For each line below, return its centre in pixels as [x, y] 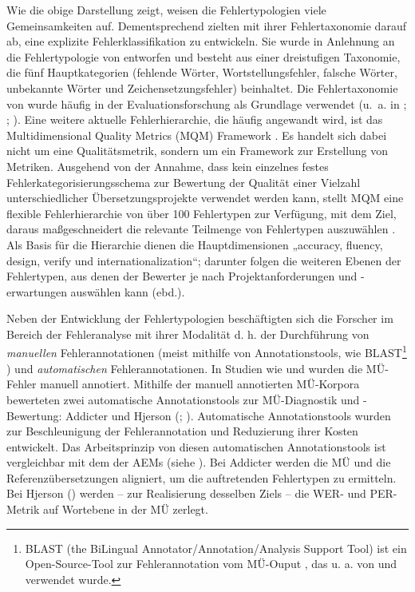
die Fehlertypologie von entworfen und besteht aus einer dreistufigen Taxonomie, [204, 56]
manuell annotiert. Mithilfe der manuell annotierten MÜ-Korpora [200, 384]
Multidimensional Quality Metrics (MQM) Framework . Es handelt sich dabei [197, 135]
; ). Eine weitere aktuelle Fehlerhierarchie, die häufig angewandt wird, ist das [195, 119]
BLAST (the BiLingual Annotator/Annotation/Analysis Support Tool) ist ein [216, 548]
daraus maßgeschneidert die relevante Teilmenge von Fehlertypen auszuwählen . [201, 229]
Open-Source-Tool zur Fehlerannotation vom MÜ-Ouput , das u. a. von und [211, 564]
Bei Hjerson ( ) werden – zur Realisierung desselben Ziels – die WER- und [186, 493]
